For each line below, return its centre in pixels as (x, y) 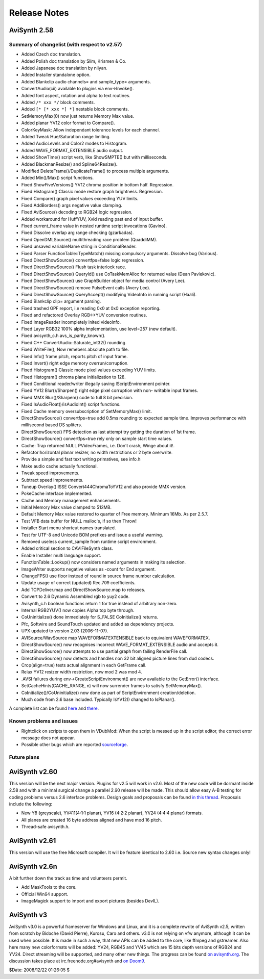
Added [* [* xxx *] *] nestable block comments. (75, 109)
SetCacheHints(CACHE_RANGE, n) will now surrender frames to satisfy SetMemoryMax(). (112, 686)
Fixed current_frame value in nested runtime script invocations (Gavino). (94, 226)
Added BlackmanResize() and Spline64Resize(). (69, 164)
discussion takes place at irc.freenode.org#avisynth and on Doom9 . (77, 961)
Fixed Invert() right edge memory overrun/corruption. (75, 363)
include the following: (31, 804)
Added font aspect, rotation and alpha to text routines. (76, 95)
